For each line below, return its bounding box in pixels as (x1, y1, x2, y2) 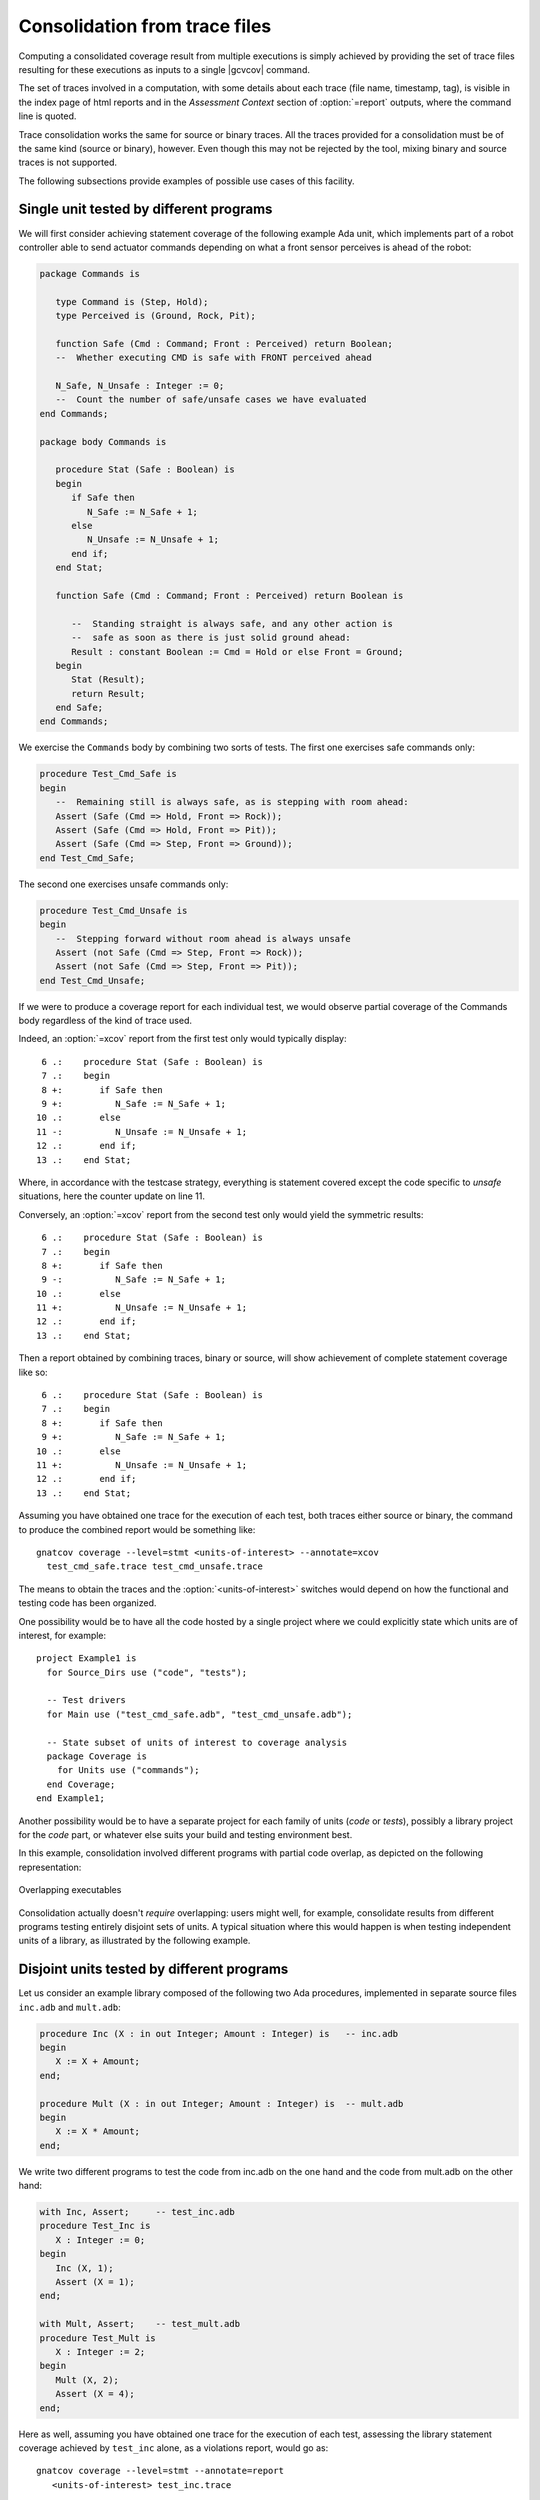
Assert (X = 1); (55, 2276, 135, 2288)
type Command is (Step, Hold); (55, 296, 209, 307)
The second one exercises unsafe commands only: (18, 878, 229, 890)
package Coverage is (46, 1751, 148, 1762)
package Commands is (39, 268, 140, 279)
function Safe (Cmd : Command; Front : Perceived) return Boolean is (55, 590, 404, 601)
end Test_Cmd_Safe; (39, 852, 135, 864)
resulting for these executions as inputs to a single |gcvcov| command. (18, 63, 310, 75)
